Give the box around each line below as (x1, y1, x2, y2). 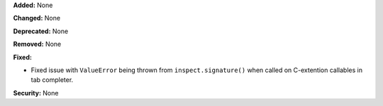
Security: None (13, 88, 59, 97)
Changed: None (13, 14, 60, 23)
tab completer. (30, 76, 74, 84)
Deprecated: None (13, 27, 69, 35)
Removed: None (13, 40, 62, 49)
